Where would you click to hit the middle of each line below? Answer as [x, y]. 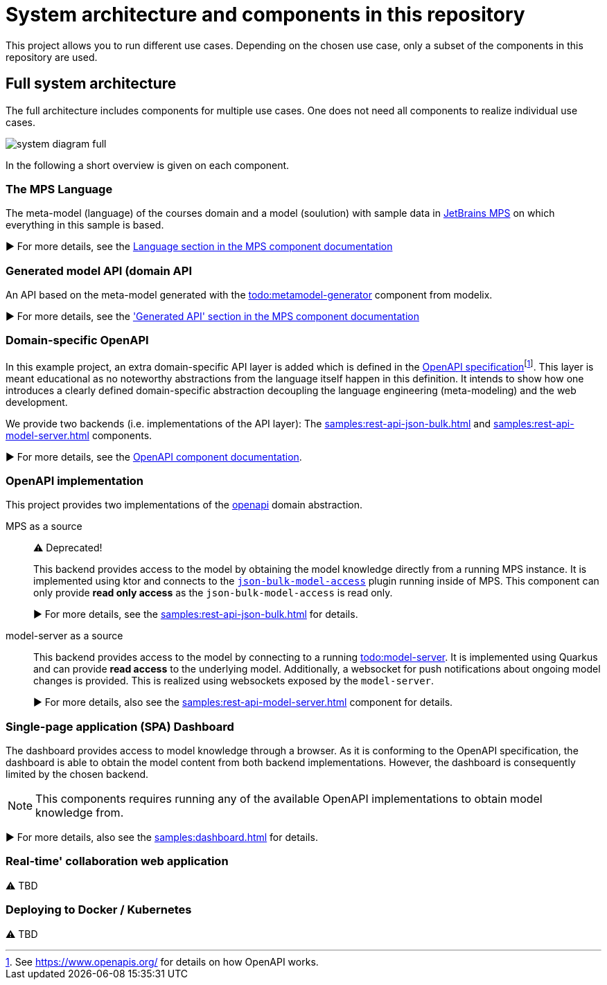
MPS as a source [44, 526]
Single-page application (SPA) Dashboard [120, 726]
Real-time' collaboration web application [117, 861]
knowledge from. [80, 813]
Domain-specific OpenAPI [77, 340]
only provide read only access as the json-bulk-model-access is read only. [213, 593]
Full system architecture [91, 84]
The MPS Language [59, 189]
